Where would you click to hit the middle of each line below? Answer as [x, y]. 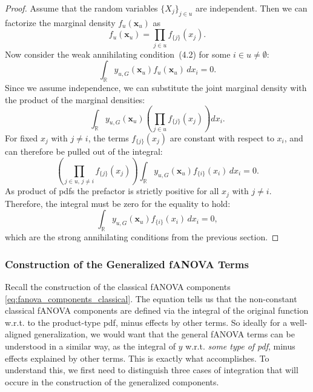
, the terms [108, 138]
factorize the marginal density [60, 22]
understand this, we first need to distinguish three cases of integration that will [152, 370]
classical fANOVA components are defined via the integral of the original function [157, 310]
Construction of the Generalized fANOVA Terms [127, 264]
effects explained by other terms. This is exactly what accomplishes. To [137, 358]
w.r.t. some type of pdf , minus [240, 346]
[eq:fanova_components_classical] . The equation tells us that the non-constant [151, 298]
